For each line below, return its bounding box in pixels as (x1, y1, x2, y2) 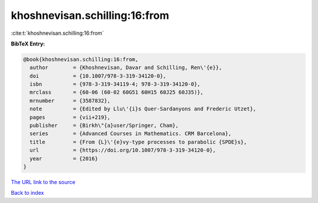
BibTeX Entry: (11, 40, 45, 47)
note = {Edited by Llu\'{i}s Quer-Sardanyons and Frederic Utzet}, (29, 106, 256, 112)
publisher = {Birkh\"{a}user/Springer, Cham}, (29, 122, 179, 129)
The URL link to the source (11, 178, 76, 185)
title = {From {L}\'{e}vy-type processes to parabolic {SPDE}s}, (29, 139, 247, 145)
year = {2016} (29, 155, 98, 162)
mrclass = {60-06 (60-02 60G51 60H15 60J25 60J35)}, (29, 89, 204, 96)
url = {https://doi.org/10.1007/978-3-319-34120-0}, (29, 147, 216, 153)
